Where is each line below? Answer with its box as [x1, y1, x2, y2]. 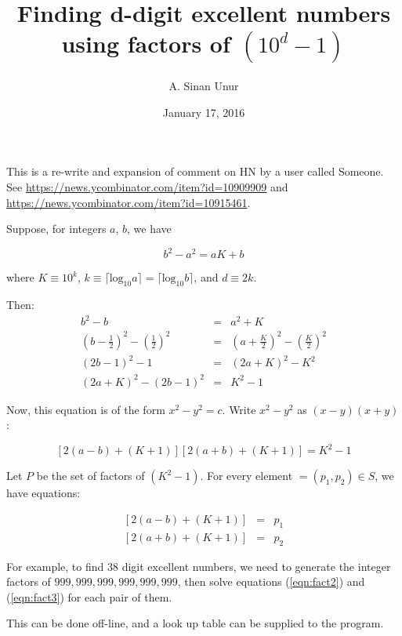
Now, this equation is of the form [6, 401, 165, 417]
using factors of [61, 27, 230, 60]
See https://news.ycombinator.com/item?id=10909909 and [6, 178, 288, 194]
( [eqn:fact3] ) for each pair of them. [6, 588, 172, 605]
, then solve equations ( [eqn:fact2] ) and [177, 573, 365, 590]
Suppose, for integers [6, 220, 107, 237]
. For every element [200, 467, 293, 484]
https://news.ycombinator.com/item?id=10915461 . [6, 194, 251, 210]
